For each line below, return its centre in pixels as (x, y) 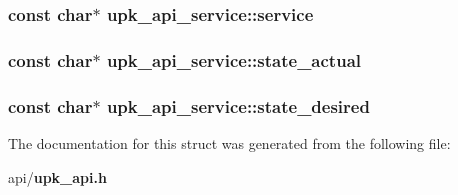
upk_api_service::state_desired (238, 105)
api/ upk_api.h (57, 176)
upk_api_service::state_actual (234, 59)
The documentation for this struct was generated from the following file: (229, 142)
